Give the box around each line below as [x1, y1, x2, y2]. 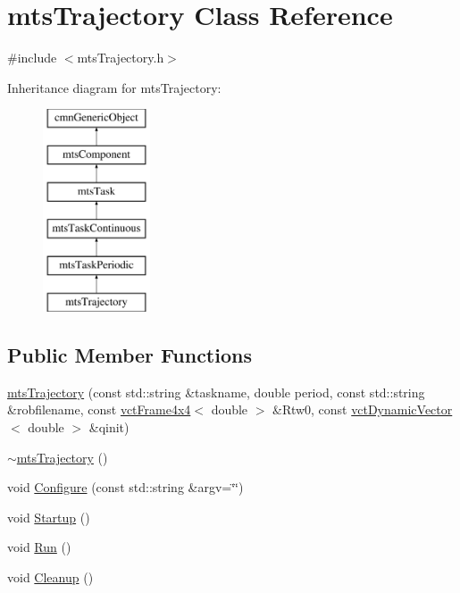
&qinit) [88, 418, 130, 437]
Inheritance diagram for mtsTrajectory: [7, 78, 222, 96]
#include [7, 48, 57, 67]
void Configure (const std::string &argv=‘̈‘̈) [7, 478, 244, 497]
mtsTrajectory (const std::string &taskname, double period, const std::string [7, 382, 425, 401]
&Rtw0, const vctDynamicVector [272, 400, 453, 419]
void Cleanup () [7, 568, 94, 587]
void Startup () [7, 507, 90, 526]
